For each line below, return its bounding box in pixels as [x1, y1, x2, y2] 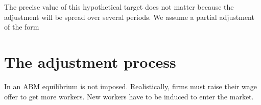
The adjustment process [4, 51, 176, 72]
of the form [4, 21, 39, 32]
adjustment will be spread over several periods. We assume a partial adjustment [4, 11, 254, 22]
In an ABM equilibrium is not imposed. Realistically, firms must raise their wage [4, 81, 257, 91]
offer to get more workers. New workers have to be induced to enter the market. [4, 91, 254, 101]
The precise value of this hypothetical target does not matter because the [4, 2, 234, 12]
